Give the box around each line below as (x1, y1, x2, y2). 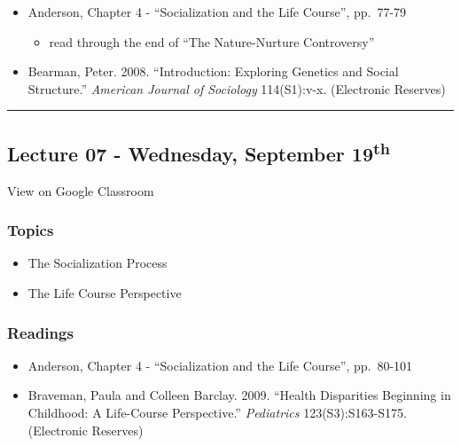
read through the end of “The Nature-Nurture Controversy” (49, 32, 375, 51)
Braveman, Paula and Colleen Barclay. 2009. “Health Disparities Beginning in (27, 386, 451, 404)
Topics (7, 219, 54, 241)
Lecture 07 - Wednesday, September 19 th (7, 136, 391, 167)
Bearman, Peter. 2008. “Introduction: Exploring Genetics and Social (27, 62, 399, 81)
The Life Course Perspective (27, 283, 182, 301)
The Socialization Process (27, 254, 168, 272)
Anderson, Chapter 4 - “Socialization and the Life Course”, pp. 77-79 (27, 3, 407, 20)
